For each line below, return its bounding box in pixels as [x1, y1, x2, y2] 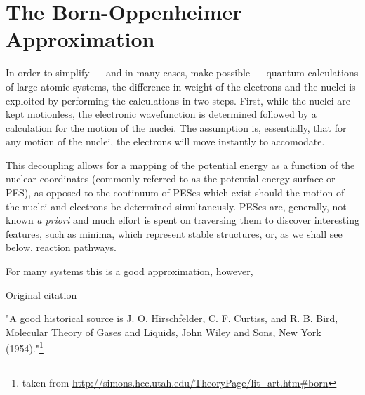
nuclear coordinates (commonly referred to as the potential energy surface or [6, 171, 336, 186]
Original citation [6, 287, 77, 302]
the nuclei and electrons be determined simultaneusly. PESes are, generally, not [6, 199, 347, 213]
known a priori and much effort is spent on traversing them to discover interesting [6, 213, 359, 227]
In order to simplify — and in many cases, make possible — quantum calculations [6, 65, 359, 80]
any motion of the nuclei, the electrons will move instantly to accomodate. [6, 134, 325, 149]
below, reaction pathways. [6, 240, 117, 255]
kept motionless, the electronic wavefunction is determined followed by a [6, 107, 317, 121]
